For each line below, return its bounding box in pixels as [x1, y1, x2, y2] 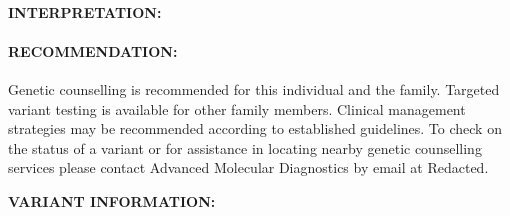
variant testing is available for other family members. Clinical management [8, 98, 466, 119]
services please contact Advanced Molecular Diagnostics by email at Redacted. [8, 157, 489, 178]
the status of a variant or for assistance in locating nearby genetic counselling [8, 137, 482, 158]
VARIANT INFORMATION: [8, 190, 216, 211]
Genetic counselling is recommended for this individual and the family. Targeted [8, 78, 500, 99]
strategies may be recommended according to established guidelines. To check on [8, 118, 502, 139]
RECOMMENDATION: [8, 40, 178, 61]
